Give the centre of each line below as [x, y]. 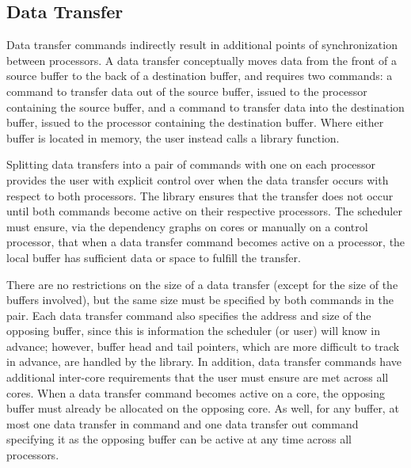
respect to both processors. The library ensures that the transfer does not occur [200, 195]
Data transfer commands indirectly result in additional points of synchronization [202, 45]
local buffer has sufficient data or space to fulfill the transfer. [154, 257]
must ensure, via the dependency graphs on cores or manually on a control [187, 226]
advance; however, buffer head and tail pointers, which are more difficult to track [203, 346]
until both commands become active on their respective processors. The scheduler [204, 211]
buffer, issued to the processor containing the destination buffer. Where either [195, 122]
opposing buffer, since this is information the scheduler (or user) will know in [194, 331]
